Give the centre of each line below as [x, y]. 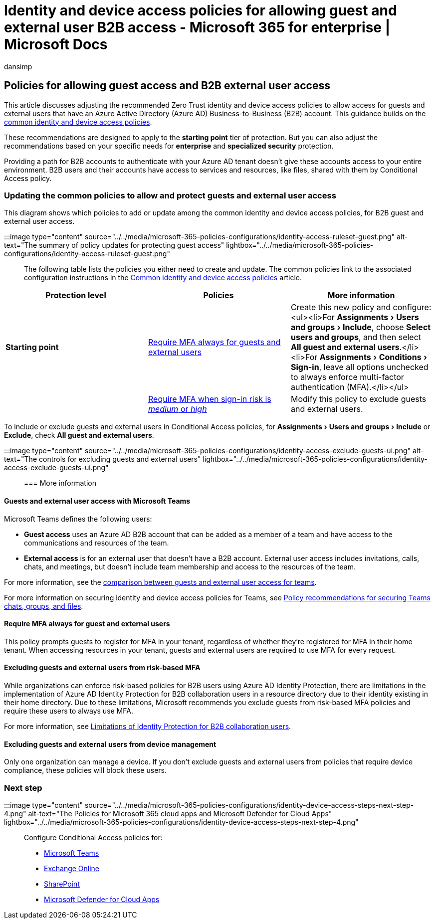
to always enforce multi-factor [347, 377]
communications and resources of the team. [97, 543]
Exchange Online [72, 868]
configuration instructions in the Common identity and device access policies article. [163, 278]
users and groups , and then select [356, 337]
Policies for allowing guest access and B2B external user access [167, 86]
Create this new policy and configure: [361, 307]
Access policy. [28, 178]
